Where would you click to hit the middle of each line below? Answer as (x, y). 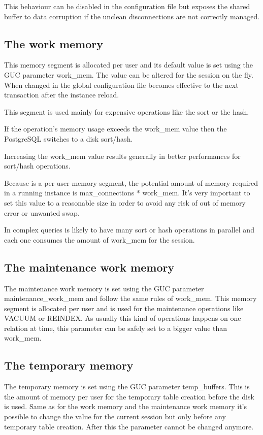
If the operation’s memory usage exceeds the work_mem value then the (116, 129)
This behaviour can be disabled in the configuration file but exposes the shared (127, 6)
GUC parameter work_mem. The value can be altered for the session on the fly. (129, 74)
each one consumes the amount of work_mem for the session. (100, 239)
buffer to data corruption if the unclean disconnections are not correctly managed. (132, 16)
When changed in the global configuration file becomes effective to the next (121, 85)
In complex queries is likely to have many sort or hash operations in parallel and (129, 230)
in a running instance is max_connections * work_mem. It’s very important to (127, 193)
